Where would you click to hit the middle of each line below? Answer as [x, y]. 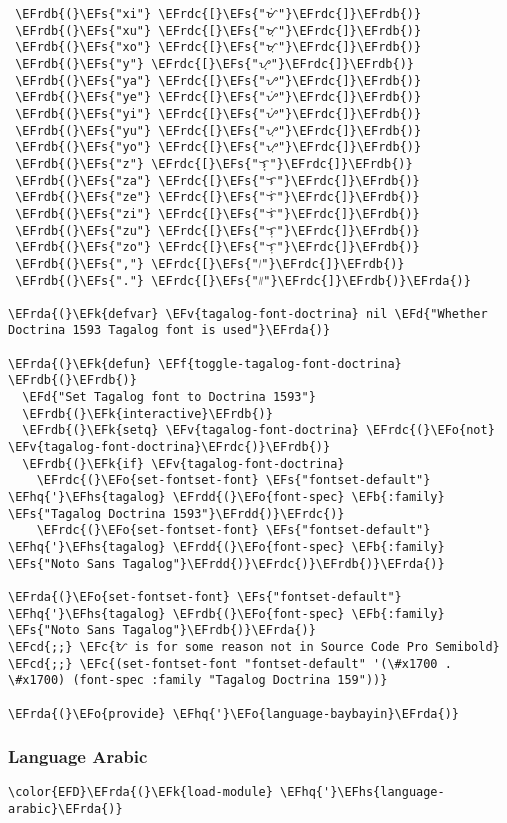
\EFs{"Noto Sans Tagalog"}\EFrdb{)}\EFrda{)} [162, 630]
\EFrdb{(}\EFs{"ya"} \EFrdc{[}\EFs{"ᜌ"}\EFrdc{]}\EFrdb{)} [218, 80]
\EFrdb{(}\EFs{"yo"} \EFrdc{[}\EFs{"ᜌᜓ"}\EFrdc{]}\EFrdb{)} [218, 147]
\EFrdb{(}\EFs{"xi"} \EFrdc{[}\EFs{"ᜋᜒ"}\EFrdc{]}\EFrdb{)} [218, 14]
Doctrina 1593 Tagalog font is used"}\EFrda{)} [169, 330]
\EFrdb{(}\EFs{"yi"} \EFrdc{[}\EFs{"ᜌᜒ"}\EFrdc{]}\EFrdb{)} [218, 113]
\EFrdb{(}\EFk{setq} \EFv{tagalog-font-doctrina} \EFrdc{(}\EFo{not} [258, 430]
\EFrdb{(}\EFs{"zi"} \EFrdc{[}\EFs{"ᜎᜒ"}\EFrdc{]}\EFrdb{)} [217, 213]
